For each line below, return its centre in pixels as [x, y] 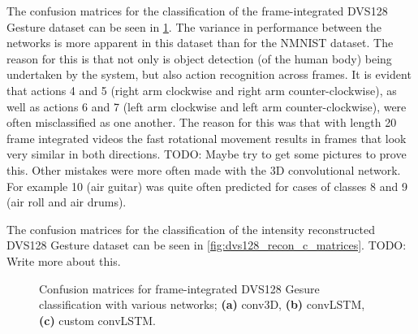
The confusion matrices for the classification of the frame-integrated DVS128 [197, 11]
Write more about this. [64, 260]
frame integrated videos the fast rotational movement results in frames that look [207, 138]
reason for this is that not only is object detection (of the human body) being [199, 58]
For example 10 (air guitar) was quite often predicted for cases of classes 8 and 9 [207, 186]
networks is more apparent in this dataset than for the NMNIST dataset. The [200, 43]
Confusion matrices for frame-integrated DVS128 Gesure [179, 288]
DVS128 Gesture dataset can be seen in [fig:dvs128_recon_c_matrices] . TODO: [207, 245]
